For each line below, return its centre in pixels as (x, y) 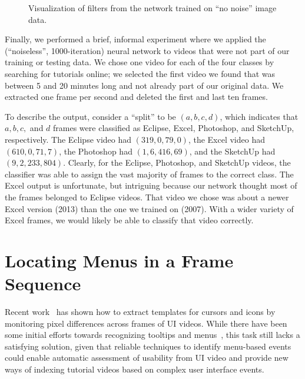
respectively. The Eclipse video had (68, 139)
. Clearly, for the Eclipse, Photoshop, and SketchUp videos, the (177, 162)
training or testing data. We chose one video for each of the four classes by (140, 62)
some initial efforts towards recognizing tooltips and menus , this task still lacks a (152, 335)
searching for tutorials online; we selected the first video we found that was (140, 73)
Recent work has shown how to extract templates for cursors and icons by (140, 311)
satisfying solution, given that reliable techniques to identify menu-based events (148, 346)
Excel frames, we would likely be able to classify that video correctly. (129, 220)
